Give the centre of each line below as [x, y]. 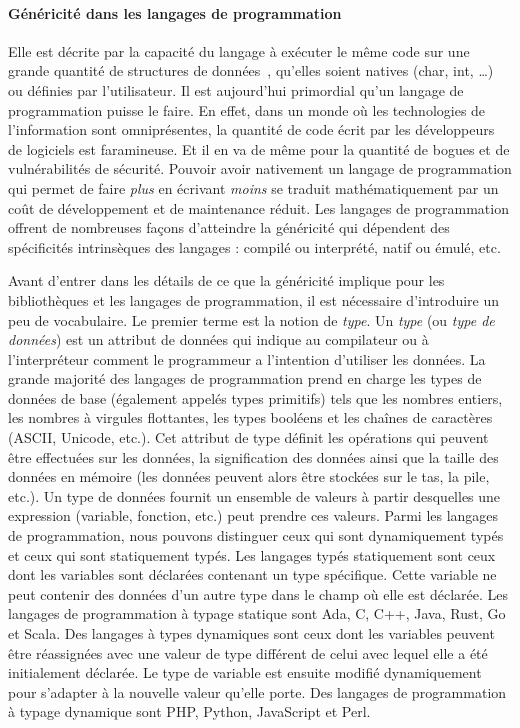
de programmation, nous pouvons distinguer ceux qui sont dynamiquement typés [256, 535]
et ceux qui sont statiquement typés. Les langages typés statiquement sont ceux [252, 554]
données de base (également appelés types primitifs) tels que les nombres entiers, [255, 397]
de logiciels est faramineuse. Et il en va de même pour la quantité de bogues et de [259, 148]
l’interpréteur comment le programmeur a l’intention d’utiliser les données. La [247, 358]
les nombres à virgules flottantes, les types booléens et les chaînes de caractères [250, 417]
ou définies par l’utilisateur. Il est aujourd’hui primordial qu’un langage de [236, 89]
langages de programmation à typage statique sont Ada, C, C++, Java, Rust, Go [257, 613]
